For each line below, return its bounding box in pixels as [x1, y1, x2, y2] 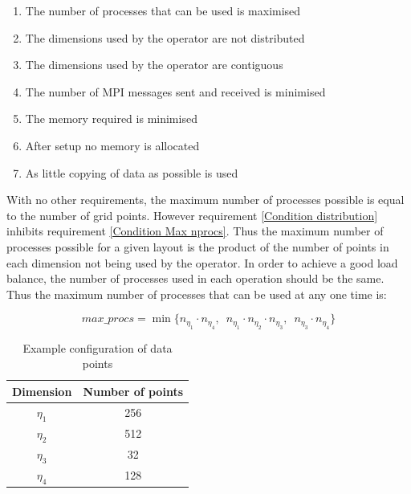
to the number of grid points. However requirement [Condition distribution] [6, 206, 378, 223]
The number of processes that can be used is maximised [25, 2, 301, 18]
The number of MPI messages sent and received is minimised [25, 83, 326, 100]
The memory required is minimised [25, 110, 197, 127]
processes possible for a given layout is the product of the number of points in [6, 238, 389, 255]
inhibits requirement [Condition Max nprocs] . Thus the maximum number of [6, 223, 384, 239]
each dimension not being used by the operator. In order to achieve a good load [6, 254, 398, 271]
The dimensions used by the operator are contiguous [25, 56, 283, 73]
